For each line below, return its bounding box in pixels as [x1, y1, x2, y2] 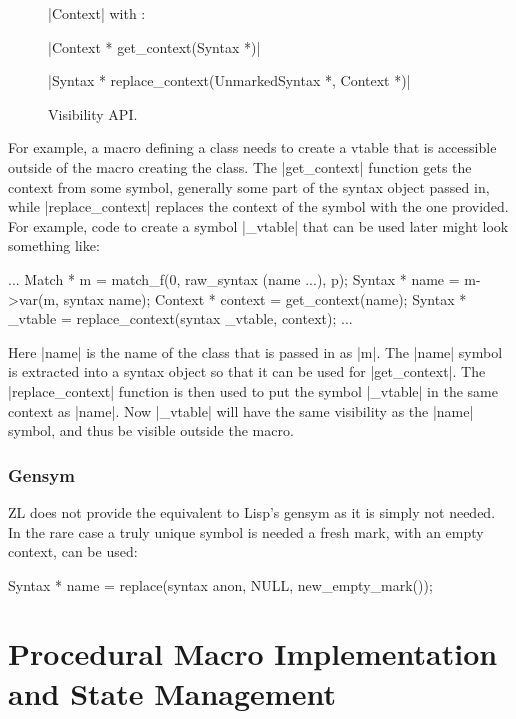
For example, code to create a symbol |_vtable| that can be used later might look [8, 215, 509, 236]
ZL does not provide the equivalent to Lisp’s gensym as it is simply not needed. [8, 501, 496, 522]
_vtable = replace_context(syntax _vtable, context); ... [8, 308, 353, 329]
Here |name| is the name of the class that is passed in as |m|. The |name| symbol [8, 341, 503, 362]
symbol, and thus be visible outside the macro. [8, 420, 294, 441]
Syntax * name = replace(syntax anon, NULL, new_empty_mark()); [8, 574, 433, 595]
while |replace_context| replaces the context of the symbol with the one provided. [8, 196, 509, 217]
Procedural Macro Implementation [8, 633, 498, 674]
